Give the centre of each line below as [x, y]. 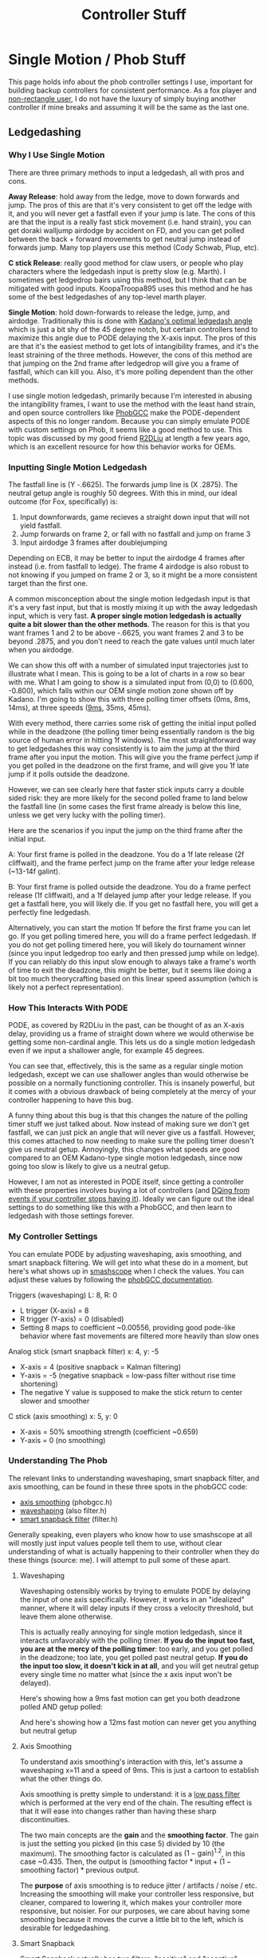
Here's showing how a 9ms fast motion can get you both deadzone [130, 1698]
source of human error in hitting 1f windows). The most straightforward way [132, 739]
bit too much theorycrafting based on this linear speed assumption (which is [133, 978]
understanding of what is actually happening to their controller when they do [134, 1552]
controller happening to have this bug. [71, 1100]
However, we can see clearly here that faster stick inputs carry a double [126, 789]
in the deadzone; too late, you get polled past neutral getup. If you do [134, 1657]
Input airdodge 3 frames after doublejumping [93, 542]
